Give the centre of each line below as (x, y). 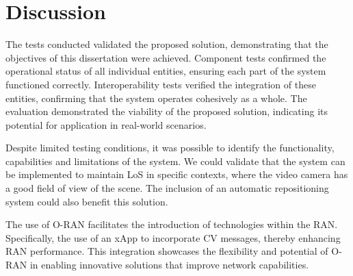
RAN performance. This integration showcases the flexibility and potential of (167, 251)
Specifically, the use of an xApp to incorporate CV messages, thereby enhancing (173, 237)
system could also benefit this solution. (87, 201)
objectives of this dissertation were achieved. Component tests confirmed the (166, 57)
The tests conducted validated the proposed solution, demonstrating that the (167, 44)
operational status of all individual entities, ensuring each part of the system (166, 71)
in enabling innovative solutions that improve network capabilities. (169, 265)
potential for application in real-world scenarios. (106, 124)
